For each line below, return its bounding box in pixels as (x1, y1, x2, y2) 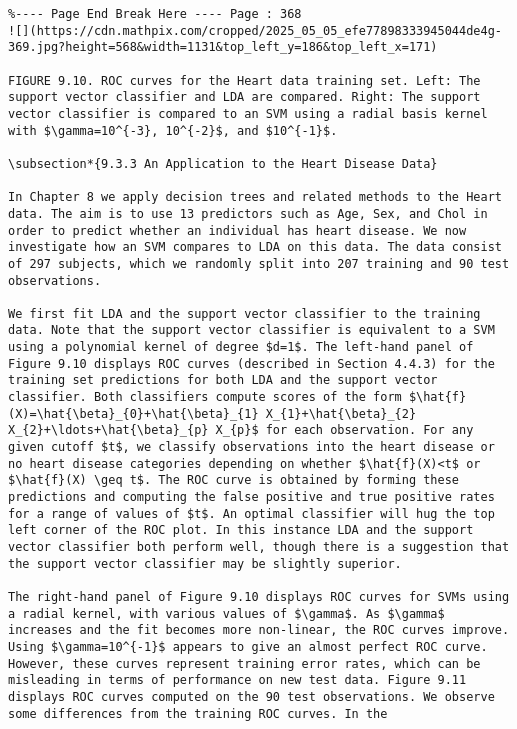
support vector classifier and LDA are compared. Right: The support (8, 90, 481, 105)
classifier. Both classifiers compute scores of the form (8, 390, 402, 405)
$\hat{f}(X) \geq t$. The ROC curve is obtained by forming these (8, 473, 460, 488)
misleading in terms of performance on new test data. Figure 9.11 (8, 673, 467, 688)
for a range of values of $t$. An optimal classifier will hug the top (8, 506, 495, 521)
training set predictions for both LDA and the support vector (8, 373, 438, 388)
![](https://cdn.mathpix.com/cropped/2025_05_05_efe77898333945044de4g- (8, 23, 502, 38)
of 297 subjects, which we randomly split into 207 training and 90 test (8, 256, 510, 271)
